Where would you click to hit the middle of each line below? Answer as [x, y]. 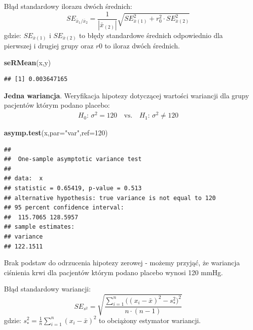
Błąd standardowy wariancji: [47, 289]
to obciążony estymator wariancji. [150, 320]
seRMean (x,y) [27, 62]
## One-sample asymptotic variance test [73, 159]
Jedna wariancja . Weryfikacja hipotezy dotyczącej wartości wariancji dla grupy [126, 95]
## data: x [23, 179]
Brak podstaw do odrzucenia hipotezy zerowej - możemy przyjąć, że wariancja [122, 263]
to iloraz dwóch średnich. [142, 46]
